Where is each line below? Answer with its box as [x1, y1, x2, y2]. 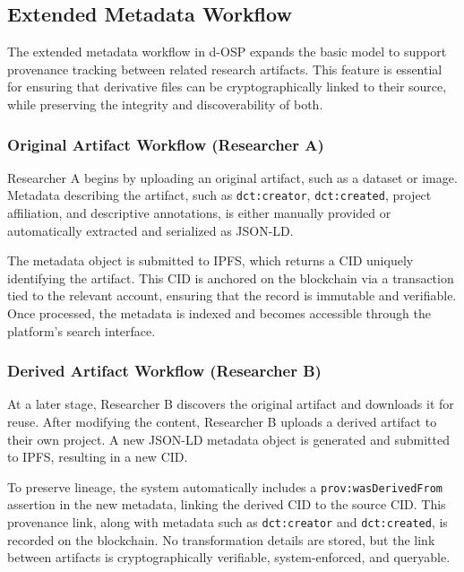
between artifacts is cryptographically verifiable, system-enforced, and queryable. [7, 548, 451, 567]
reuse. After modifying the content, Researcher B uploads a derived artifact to [7, 412, 437, 431]
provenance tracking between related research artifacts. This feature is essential [7, 59, 443, 78]
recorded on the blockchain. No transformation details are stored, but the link [7, 530, 435, 549]
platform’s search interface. [7, 321, 156, 340]
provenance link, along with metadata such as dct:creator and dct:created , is [7, 513, 448, 532]
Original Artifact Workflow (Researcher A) [7, 133, 324, 155]
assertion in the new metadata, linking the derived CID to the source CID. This [7, 495, 446, 514]
